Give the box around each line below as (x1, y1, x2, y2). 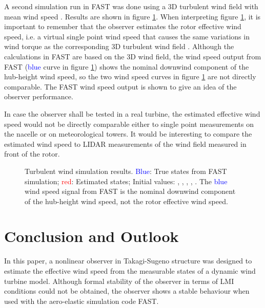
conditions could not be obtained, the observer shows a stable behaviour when (4, 285, 250, 296)
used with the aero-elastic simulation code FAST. (4, 295, 159, 306)
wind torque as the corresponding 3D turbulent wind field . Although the (4, 41, 234, 52)
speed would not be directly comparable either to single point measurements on (4, 118, 254, 129)
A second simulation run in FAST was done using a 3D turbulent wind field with (4, 1, 258, 11)
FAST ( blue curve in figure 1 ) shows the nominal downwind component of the (4, 61, 249, 72)
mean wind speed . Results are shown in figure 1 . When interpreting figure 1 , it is (4, 11, 261, 21)
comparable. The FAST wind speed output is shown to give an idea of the (4, 81, 237, 92)
